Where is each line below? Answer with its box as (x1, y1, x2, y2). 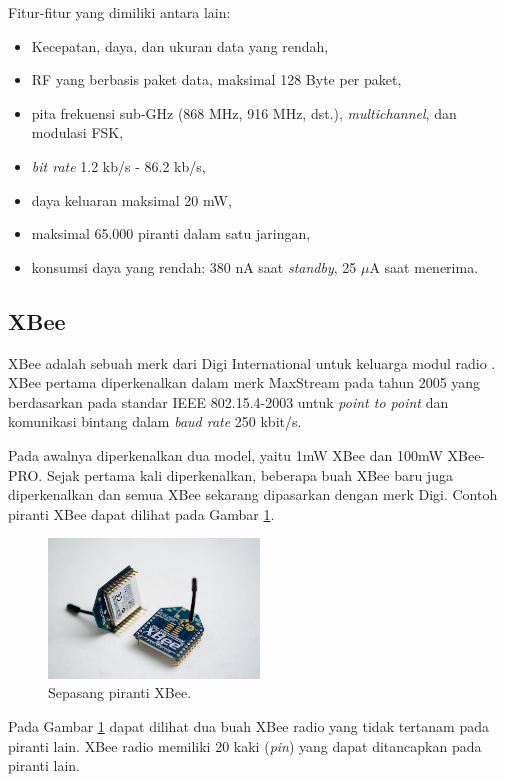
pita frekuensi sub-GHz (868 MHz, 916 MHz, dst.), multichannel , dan (31, 102, 457, 123)
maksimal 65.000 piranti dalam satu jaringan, (31, 223, 311, 244)
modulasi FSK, (31, 122, 124, 143)
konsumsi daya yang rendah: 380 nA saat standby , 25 (31, 256, 357, 277)
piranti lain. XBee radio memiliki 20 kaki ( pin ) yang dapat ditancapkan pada (8, 735, 482, 756)
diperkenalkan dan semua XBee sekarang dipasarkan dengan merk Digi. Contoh (8, 484, 498, 505)
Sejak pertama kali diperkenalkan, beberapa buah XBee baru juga (46, 464, 453, 485)
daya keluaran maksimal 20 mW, (31, 189, 232, 210)
